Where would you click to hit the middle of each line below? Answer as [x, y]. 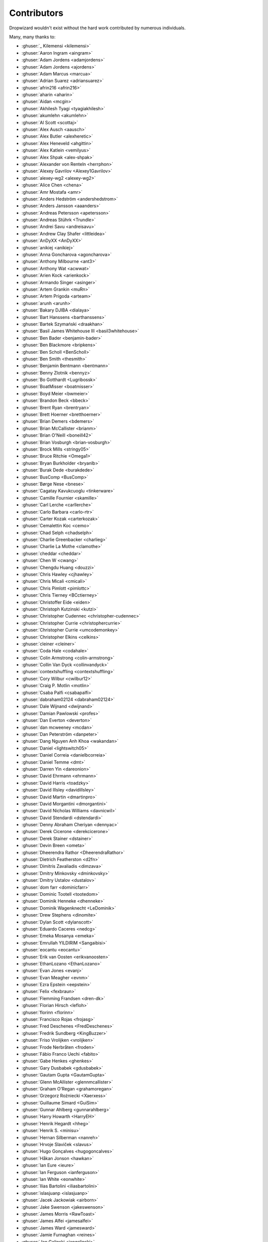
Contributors [36, 13]
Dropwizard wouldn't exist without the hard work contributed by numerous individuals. [98, 28]
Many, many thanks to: [32, 37]
